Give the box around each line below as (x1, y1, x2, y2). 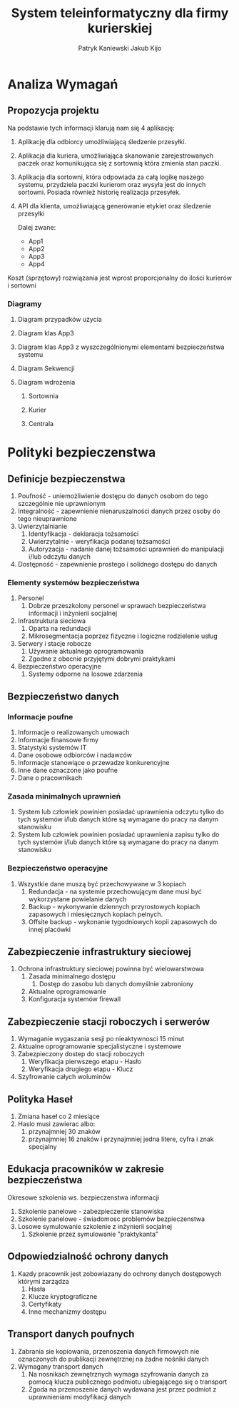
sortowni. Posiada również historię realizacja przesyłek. (17, 188, 181, 196)
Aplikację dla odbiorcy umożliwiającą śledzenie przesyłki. (17, 137, 187, 146)
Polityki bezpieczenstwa (7, 445, 156, 461)
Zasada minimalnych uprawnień (7, 791, 121, 801)
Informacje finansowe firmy (17, 736, 98, 744)
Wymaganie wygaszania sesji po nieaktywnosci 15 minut (17, 1035, 185, 1043)
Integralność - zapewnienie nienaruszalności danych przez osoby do (17, 507, 220, 515)
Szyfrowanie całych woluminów (17, 1073, 112, 1081)
